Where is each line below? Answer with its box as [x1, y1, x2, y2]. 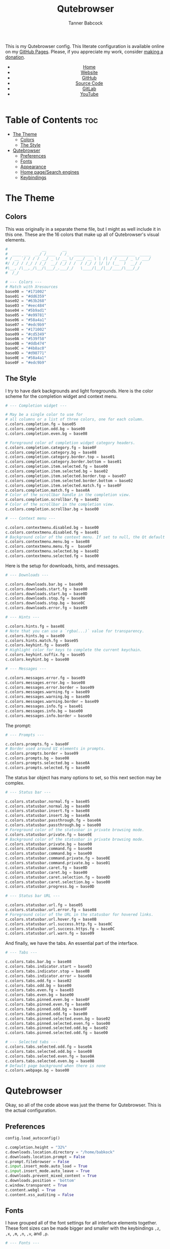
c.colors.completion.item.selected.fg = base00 [5, 464, 108, 469]
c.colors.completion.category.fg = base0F [5, 445, 97, 450]
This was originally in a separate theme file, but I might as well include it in [5, 226, 161, 232]
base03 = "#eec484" [5, 303, 47, 308]
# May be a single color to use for [5, 412, 83, 417]
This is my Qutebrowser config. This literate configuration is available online [5, 43, 164, 49]
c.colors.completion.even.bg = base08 [5, 431, 88, 436]
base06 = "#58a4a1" [5, 317, 47, 323]
